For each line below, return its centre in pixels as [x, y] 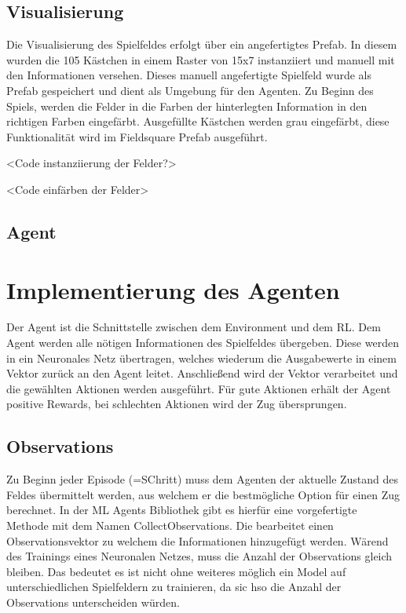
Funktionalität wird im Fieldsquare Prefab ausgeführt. [137, 136]
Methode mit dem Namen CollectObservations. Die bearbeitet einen [170, 525]
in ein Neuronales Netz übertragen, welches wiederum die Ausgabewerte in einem [201, 358]
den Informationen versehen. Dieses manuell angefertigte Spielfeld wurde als [189, 75]
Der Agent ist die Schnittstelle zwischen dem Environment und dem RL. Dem [194, 327]
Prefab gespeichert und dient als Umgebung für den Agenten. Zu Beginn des [190, 90]
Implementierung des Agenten [173, 289]
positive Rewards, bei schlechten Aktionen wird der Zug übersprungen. [177, 404]
